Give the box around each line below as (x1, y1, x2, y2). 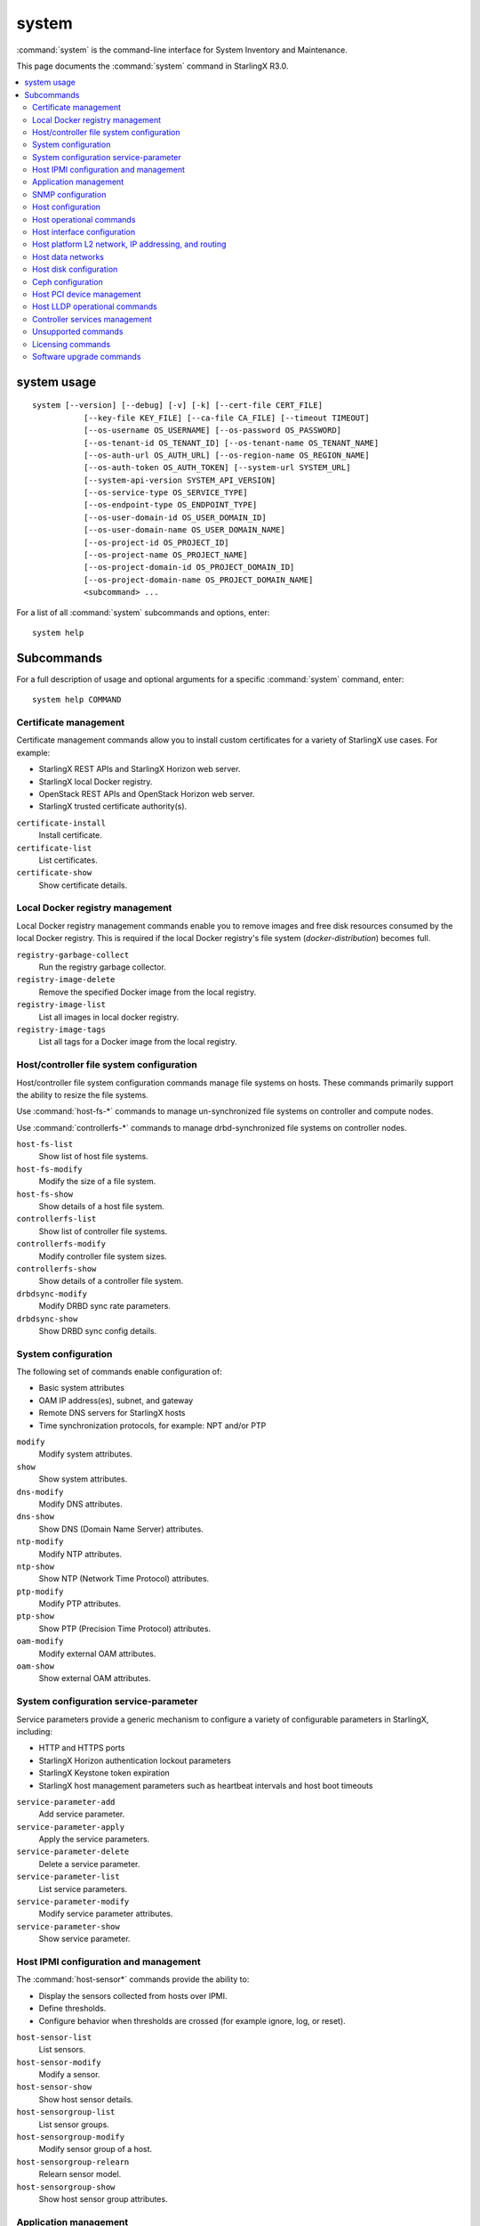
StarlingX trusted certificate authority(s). (38, 801, 188, 812)
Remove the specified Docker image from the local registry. (38, 987, 257, 997)
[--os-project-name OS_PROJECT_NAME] (83, 550, 248, 560)
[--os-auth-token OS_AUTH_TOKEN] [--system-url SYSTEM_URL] (83, 463, 351, 473)
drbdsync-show (16, 1313, 78, 1324)
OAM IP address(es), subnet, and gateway (38, 1394, 194, 1406)
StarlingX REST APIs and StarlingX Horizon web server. (38, 764, 241, 775)
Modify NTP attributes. (38, 1548, 123, 1559)
